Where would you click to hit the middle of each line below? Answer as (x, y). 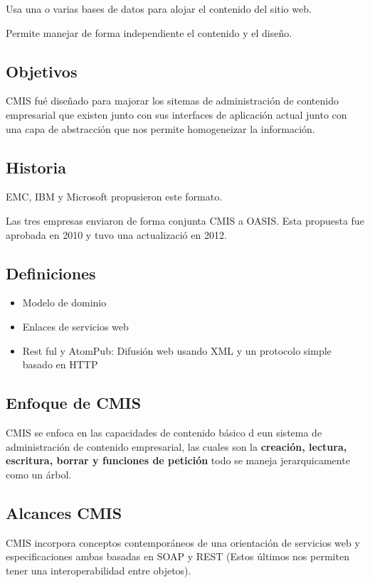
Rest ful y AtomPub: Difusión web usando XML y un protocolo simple (177, 350)
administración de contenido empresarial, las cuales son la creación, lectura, (176, 446)
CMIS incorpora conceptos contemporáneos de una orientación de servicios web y (183, 542)
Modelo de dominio (64, 303)
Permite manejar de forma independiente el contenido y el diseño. (149, 32)
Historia (36, 167)
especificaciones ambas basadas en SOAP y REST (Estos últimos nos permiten (178, 556)
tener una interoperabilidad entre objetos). (99, 570)
